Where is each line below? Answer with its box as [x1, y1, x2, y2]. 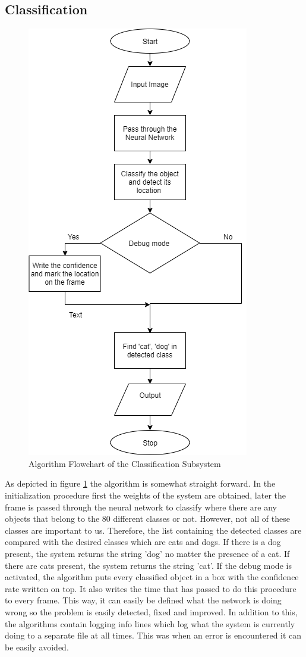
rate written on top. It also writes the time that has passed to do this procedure [5, 582, 296, 594]
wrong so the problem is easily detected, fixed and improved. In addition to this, [5, 605, 298, 618]
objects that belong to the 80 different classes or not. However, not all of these [5, 512, 290, 525]
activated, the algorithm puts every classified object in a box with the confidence [5, 571, 299, 583]
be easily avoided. [5, 640, 69, 653]
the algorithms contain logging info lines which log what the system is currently [5, 617, 295, 630]
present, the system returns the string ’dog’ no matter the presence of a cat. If [5, 547, 290, 559]
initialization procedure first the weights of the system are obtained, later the [5, 488, 286, 501]
